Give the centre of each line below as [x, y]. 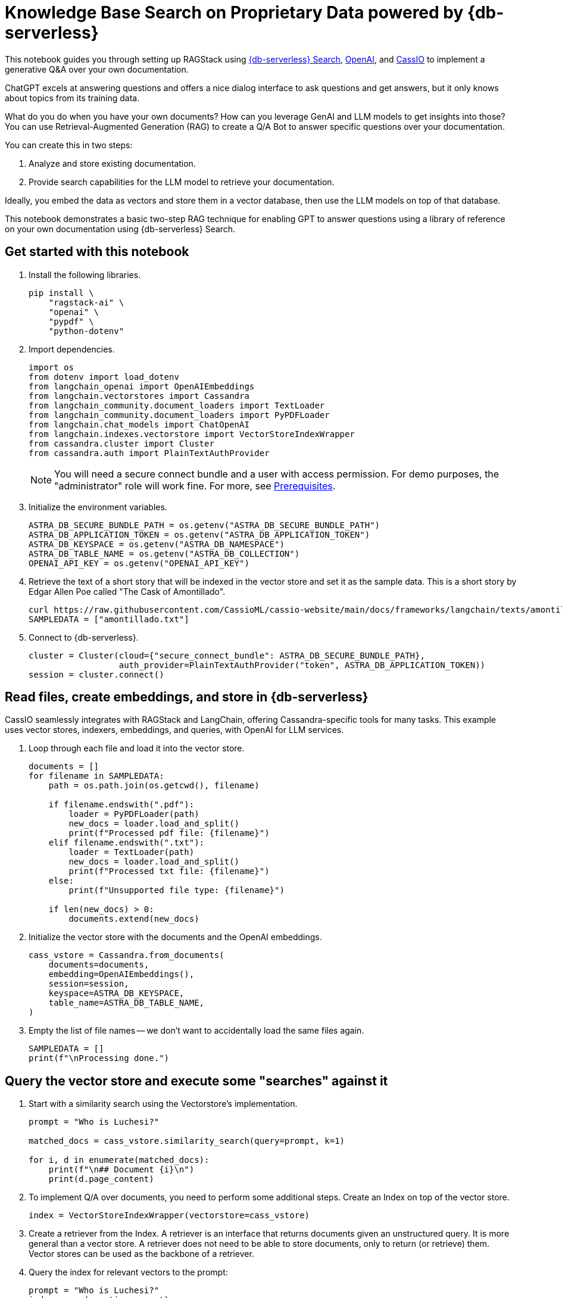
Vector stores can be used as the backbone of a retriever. [141, 1254]
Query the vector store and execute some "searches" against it [196, 1081]
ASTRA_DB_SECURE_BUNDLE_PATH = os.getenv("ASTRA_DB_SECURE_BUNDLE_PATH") [204, 525]
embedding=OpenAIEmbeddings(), [121, 974]
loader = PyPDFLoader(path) [134, 814]
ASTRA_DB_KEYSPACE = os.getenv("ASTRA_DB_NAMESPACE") [157, 544]
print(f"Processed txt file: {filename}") [169, 871]
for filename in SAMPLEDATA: [96, 776]
